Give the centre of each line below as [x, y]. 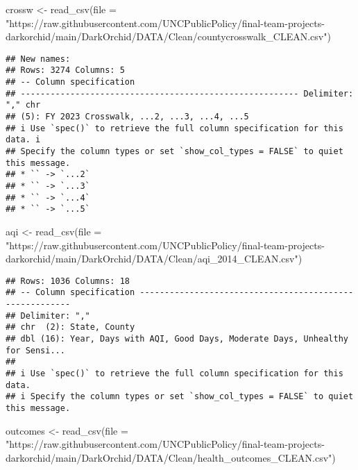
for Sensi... [35, 350]
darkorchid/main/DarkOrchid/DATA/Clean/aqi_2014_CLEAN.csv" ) [154, 259]
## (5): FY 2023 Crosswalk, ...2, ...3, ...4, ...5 [127, 117]
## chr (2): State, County [70, 327]
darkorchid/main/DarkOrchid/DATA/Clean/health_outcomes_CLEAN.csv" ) [171, 457]
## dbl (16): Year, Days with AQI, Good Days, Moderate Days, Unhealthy [177, 339]
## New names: [38, 59]
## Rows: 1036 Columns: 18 [68, 281]
